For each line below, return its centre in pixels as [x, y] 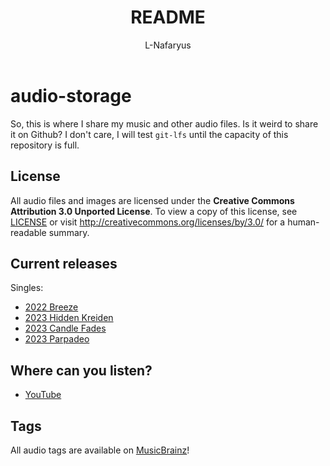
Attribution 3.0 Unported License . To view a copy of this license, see [154, 211]
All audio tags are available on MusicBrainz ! [100, 450]
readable [28, 232]
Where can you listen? [81, 370]
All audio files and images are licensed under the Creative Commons [152, 200]
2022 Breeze [51, 307]
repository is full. [45, 145]
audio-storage [71, 95]
